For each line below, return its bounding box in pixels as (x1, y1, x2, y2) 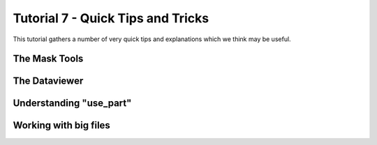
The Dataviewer (13, 75, 84, 87)
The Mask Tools (13, 53, 84, 65)
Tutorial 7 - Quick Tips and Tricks (13, 10, 209, 26)
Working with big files (13, 119, 111, 132)
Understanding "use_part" (13, 98, 132, 109)
